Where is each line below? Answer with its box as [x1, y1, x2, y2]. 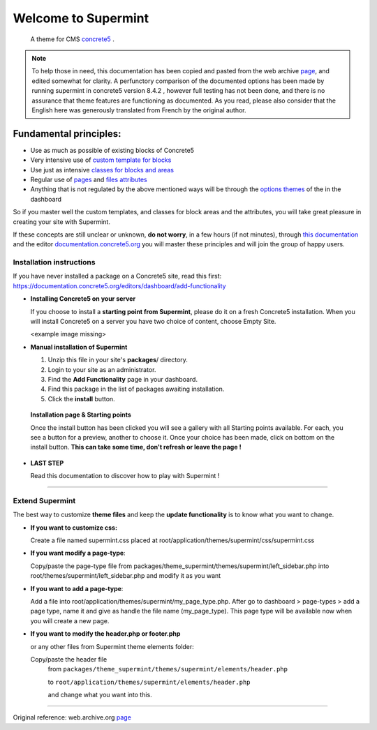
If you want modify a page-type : [30, 549, 126, 558]
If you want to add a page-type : [30, 584, 124, 593]
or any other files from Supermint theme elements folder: [30, 642, 195, 650]
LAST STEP [30, 459, 64, 467]
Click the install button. [47, 394, 115, 403]
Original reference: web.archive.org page [13, 713, 132, 722]
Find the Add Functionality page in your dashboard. [47, 375, 198, 383]
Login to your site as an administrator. [47, 365, 156, 373]
